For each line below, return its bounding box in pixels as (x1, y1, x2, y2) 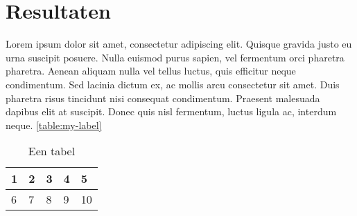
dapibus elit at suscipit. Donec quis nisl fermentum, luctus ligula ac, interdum (6, 104, 337, 119)
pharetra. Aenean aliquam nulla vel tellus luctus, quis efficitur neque (6, 63, 296, 78)
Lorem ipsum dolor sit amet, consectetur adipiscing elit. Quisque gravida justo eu (6, 37, 352, 51)
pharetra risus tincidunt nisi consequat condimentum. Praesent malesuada (6, 90, 320, 105)
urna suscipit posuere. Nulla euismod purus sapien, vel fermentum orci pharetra (6, 50, 345, 64)
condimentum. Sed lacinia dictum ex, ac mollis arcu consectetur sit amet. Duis (6, 77, 340, 91)
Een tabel (28, 143, 76, 159)
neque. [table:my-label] (6, 117, 102, 132)
